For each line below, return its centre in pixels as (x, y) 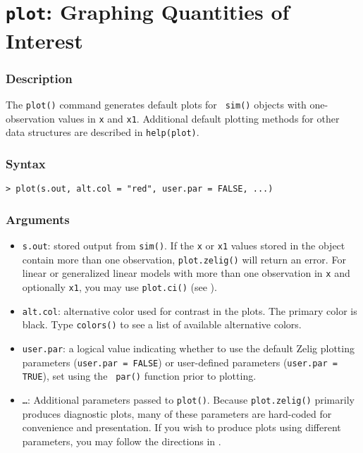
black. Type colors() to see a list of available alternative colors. (162, 324)
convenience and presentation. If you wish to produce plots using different (181, 427)
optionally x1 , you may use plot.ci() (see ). (119, 286)
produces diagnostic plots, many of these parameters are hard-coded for (177, 413)
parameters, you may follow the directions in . (122, 441)
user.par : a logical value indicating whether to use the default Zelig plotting (188, 348)
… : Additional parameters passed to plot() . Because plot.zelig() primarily (188, 399)
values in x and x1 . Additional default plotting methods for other (199, 118)
